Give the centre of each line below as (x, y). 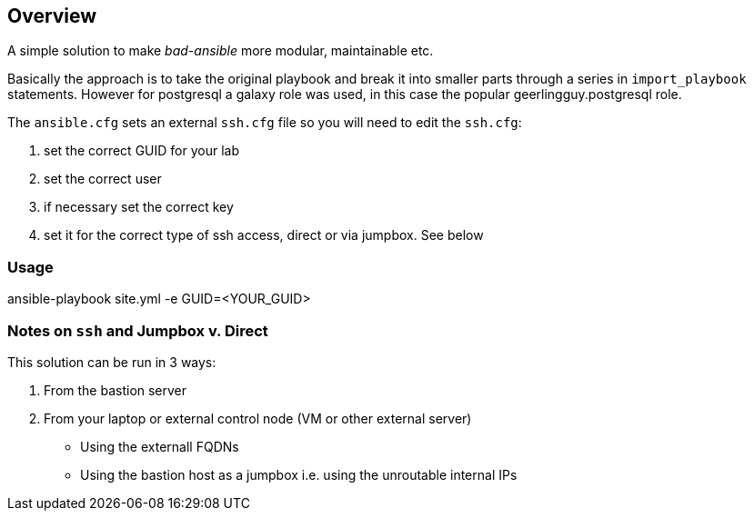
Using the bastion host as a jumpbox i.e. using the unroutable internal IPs (299, 474)
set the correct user (103, 179)
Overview (52, 16)
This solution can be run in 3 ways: (112, 362)
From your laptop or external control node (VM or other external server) (258, 418)
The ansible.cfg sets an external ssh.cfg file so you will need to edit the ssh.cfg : (265, 123)
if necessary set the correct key (139, 207)
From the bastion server (116, 390)
